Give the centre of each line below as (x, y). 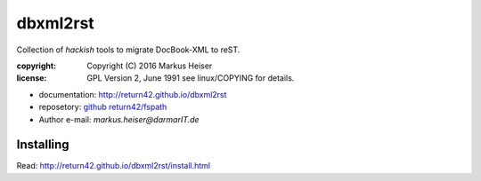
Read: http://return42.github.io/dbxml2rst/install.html (114, 166)
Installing (43, 145)
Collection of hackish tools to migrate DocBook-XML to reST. (128, 50)
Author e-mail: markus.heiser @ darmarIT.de (119, 119)
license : (32, 78)
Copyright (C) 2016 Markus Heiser (150, 66)
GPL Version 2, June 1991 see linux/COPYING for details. (191, 78)
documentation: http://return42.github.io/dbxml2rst (133, 94)
